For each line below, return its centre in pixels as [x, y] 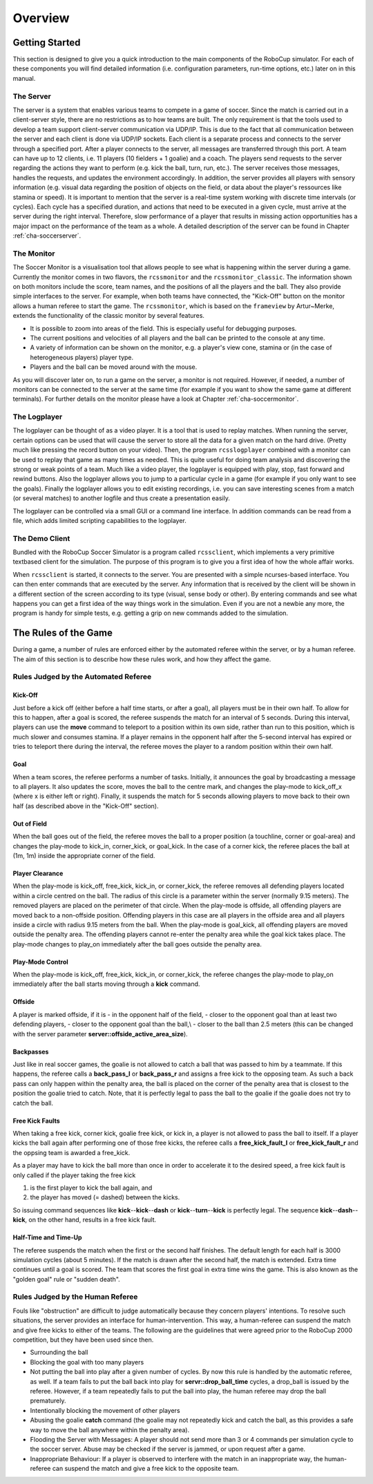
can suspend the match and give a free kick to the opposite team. [146, 1469]
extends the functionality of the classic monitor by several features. [109, 316]
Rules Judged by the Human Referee [75, 1297]
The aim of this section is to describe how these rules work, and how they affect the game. [142, 659]
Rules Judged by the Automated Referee [82, 677]
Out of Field [30, 824]
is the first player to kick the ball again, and [91, 1188]
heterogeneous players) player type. [82, 357]
